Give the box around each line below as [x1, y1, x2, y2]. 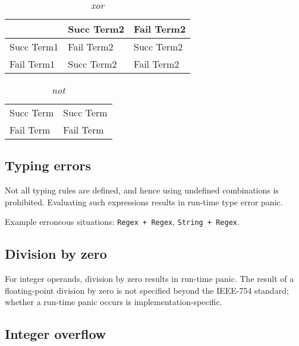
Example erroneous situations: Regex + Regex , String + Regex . [5, 215, 240, 228]
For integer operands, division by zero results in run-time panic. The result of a [5, 272, 294, 285]
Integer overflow [5, 325, 106, 343]
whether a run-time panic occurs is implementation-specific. [5, 296, 222, 308]
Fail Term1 [10, 57, 55, 71]
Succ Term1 [10, 40, 59, 53]
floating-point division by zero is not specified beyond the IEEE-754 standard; [5, 284, 289, 296]
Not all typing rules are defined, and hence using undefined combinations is [5, 184, 279, 196]
